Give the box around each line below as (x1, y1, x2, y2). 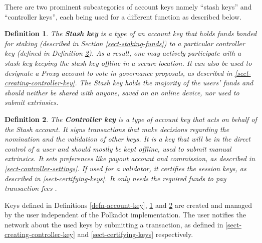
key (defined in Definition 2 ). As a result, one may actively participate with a (5, 48, 241, 58)
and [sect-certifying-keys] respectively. (77, 229, 193, 239)
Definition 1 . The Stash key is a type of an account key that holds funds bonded (5, 28, 257, 39)
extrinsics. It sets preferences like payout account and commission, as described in (5, 153, 255, 164)
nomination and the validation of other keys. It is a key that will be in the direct (5, 134, 250, 144)
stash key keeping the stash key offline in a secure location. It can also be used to (5, 57, 252, 68)
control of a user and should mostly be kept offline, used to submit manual (5, 143, 231, 154)
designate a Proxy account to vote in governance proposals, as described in (5, 67, 232, 78)
